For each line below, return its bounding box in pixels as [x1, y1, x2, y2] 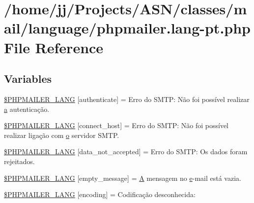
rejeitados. [4, 156, 35, 166]
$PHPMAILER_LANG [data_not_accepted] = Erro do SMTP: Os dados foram [4, 146, 248, 157]
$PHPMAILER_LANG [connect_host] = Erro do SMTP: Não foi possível [4, 120, 229, 131]
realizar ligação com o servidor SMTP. [4, 130, 119, 140]
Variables [4, 71, 52, 86]
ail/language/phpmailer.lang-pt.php [4, 18, 251, 38]
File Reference [4, 37, 104, 57]
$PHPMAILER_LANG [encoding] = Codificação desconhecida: [4, 189, 196, 200]
